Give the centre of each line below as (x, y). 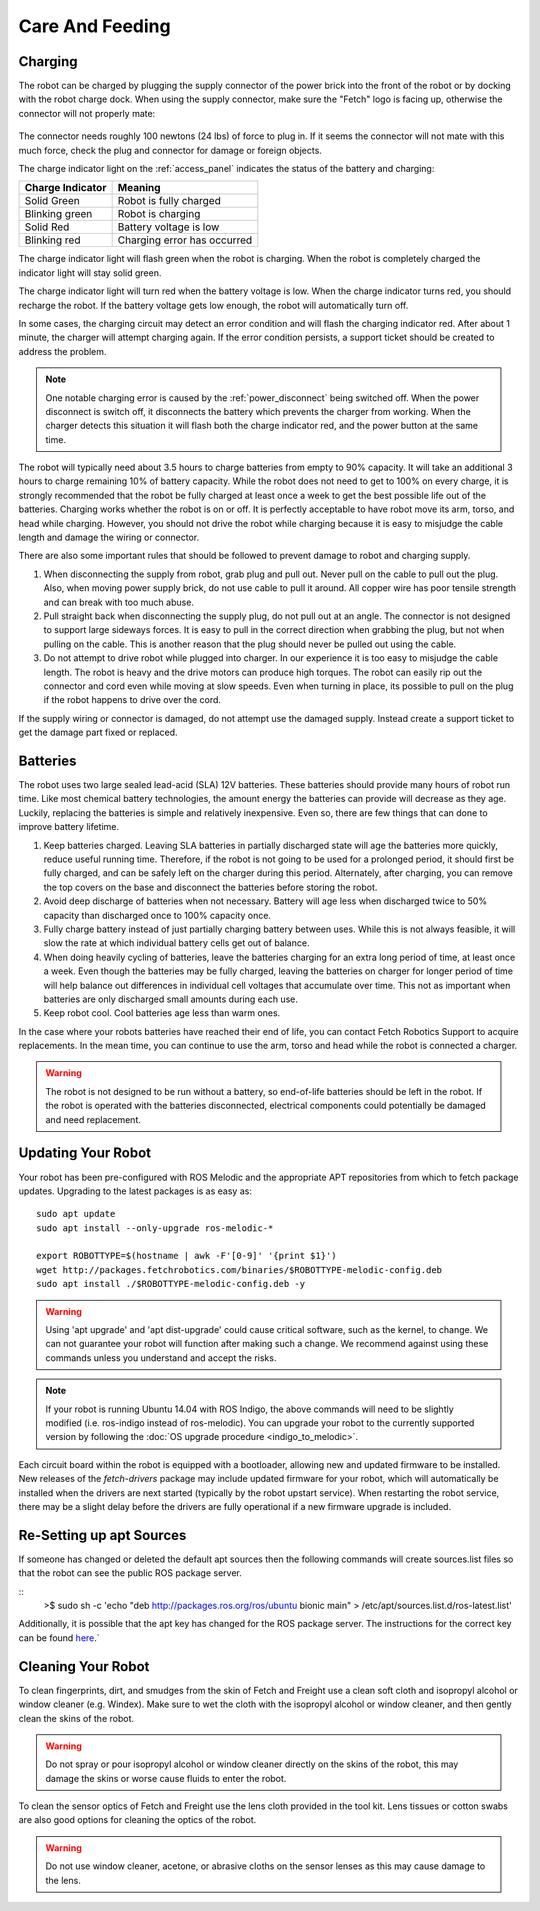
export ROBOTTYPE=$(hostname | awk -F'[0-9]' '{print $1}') (186, 1256)
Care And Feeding (94, 26)
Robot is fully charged (169, 201)
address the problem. (62, 351)
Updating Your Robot (85, 1153)
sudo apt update (76, 1214)
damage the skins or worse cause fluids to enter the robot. (166, 1778)
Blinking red (52, 240)
